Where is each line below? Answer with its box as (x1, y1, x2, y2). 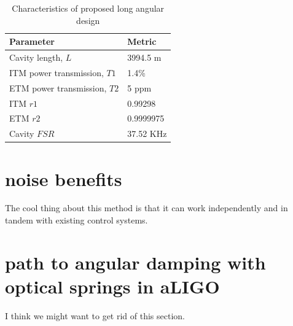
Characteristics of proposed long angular (12, 2, 165, 14)
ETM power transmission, (9, 81, 107, 94)
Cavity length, (9, 51, 63, 64)
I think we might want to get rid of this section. (5, 309, 186, 322)
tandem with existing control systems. (5, 214, 148, 227)
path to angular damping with (5, 249, 266, 274)
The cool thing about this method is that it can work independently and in (5, 201, 288, 214)
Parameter (9, 35, 55, 48)
